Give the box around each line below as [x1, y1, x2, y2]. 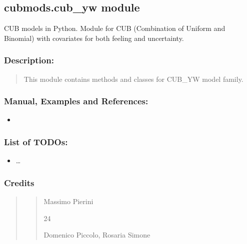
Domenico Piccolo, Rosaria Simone [43, 230, 150, 240]
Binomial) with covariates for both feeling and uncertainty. [4, 32, 184, 43]
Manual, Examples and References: [4, 95, 148, 107]
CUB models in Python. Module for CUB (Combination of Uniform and [4, 23, 225, 33]
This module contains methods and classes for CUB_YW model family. [23, 73, 243, 84]
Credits [4, 176, 34, 189]
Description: [4, 54, 54, 66]
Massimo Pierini [43, 196, 93, 207]
